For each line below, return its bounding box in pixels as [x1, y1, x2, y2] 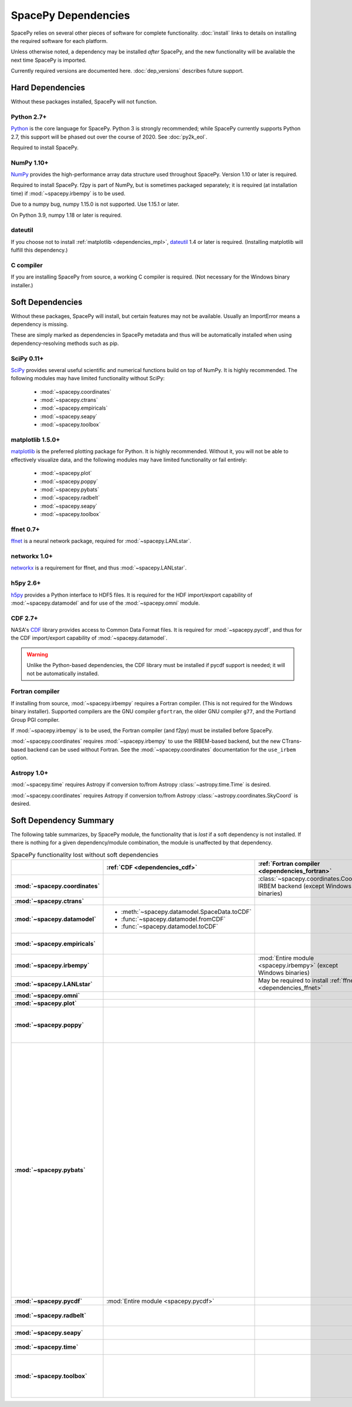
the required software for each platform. [11, 37, 108, 44]
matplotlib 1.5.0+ [11, 436, 60, 444]
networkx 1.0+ [11, 552, 53, 561]
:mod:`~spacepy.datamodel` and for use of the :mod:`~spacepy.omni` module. [11, 599, 200, 607]
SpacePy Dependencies [11, 9, 130, 22]
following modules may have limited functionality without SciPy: [11, 375, 165, 382]
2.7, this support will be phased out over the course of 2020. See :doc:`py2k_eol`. [11, 133, 208, 140]
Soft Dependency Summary [11, 815, 114, 825]
